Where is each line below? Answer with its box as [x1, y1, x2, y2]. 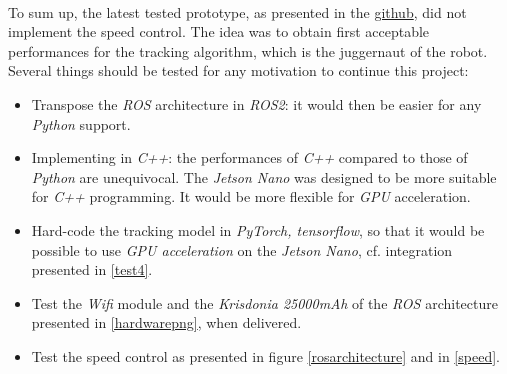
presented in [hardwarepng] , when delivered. [31, 312, 302, 333]
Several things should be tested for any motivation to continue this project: [8, 60, 469, 81]
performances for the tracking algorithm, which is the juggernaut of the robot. [8, 40, 488, 61]
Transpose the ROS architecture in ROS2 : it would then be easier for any [31, 93, 482, 114]
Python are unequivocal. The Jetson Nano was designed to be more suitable [31, 166, 497, 187]
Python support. [31, 113, 131, 134]
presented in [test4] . [31, 259, 153, 280]
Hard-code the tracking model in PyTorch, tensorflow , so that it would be [31, 219, 485, 240]
